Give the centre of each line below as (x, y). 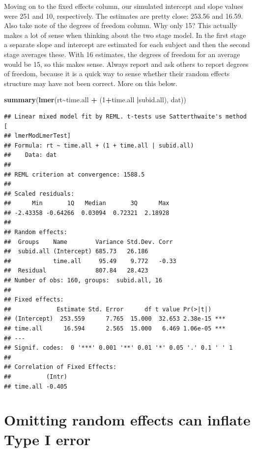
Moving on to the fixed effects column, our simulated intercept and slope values (124, 6)
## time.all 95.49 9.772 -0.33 (90, 261)
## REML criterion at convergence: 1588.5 (74, 174)
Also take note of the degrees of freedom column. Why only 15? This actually (121, 25)
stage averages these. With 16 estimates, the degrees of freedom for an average (122, 54)
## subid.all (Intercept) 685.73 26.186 (76, 252)
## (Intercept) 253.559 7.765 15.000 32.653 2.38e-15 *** (115, 319)
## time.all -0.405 (36, 386)
